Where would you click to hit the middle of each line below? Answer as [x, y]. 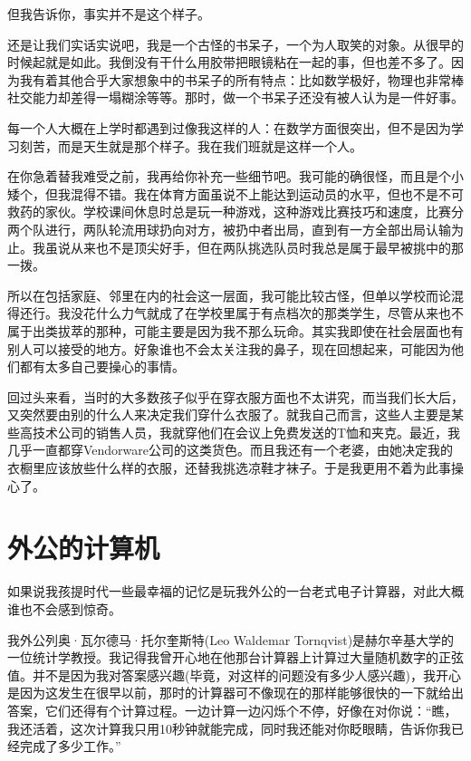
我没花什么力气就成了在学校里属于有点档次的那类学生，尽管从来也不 [260, 313]
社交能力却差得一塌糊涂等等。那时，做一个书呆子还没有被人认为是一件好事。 [235, 97]
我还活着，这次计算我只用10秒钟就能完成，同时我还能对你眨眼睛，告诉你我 [229, 728]
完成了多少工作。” [70, 746]
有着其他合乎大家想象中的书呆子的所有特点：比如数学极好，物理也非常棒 [248, 79]
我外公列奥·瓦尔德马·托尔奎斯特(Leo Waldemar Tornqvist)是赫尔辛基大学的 [231, 639]
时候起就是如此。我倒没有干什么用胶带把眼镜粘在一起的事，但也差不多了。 [229, 62]
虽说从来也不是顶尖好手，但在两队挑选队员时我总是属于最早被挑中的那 [254, 247]
